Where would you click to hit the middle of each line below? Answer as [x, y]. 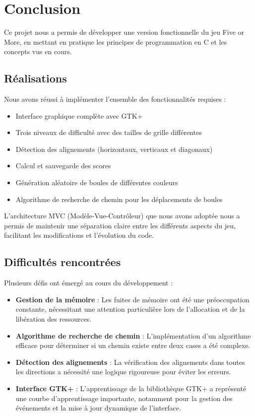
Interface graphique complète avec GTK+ [79, 115]
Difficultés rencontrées [63, 262]
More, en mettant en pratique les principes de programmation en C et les [116, 41]
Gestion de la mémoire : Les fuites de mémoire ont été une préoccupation [132, 299]
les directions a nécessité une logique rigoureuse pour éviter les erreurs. [123, 372]
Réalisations [35, 78]
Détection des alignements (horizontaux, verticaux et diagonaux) [114, 149]
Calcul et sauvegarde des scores [63, 166]
